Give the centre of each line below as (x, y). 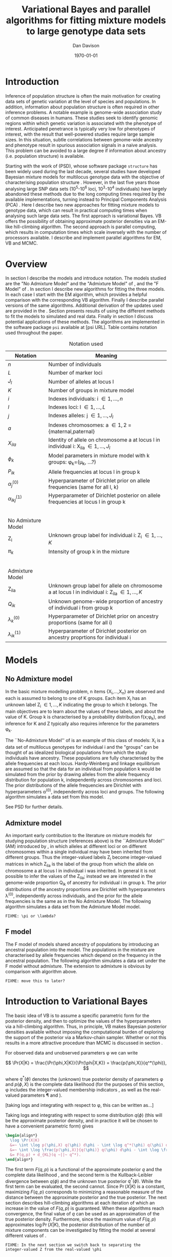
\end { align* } (19, 1159)
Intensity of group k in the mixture (89, 552)
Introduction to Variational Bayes (77, 1001)
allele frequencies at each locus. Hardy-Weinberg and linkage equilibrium (83, 763)
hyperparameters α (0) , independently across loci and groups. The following (85, 791)
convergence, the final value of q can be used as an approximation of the (82, 1214)
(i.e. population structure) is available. (45, 156)
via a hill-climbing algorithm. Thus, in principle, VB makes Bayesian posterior (86, 1026)
